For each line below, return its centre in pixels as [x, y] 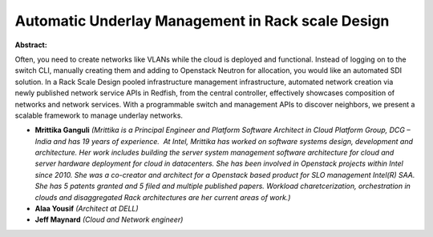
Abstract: [31, 45]
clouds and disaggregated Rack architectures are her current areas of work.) [163, 197]
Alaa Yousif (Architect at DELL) [87, 209]
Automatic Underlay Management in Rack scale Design [202, 21]
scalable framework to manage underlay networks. [99, 115]
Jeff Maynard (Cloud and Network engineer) [109, 219]
